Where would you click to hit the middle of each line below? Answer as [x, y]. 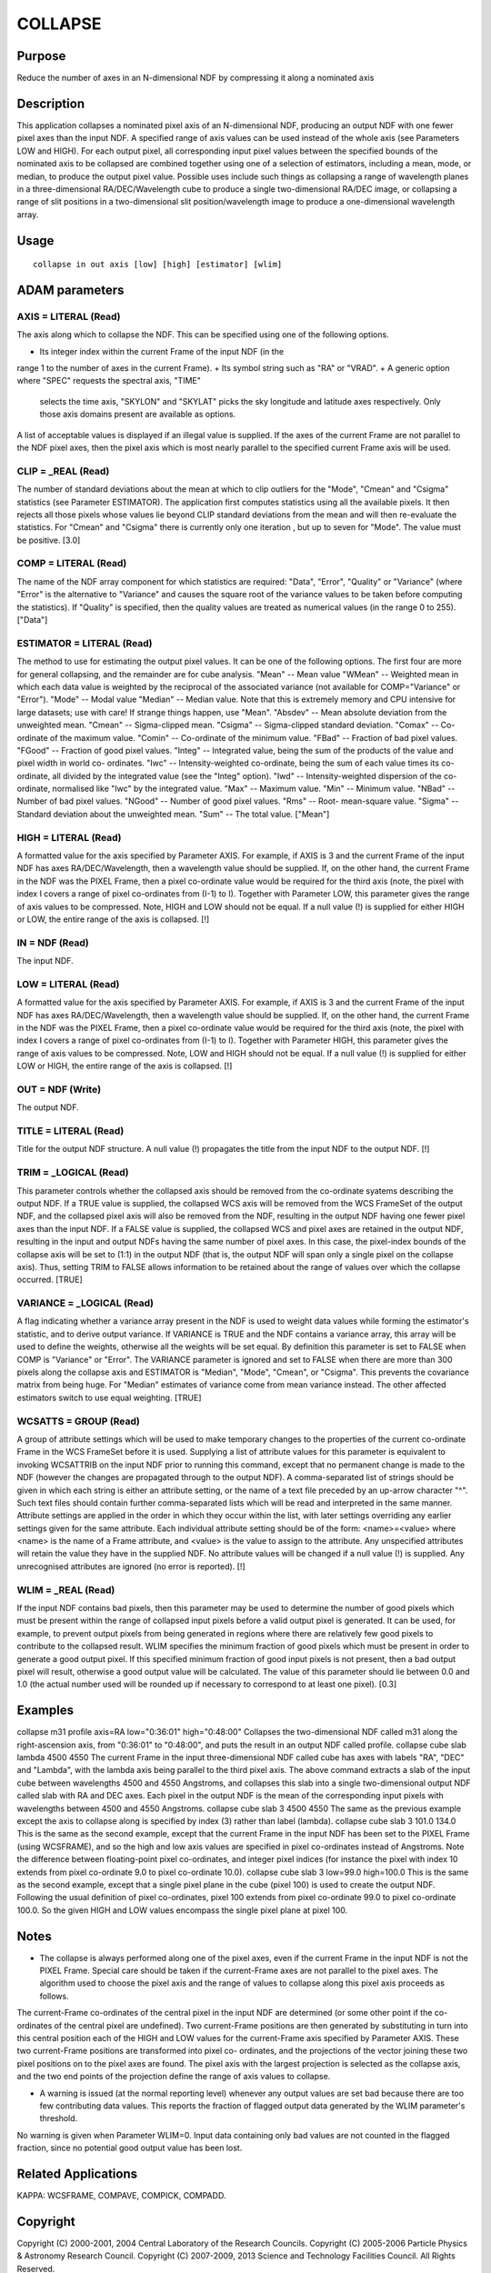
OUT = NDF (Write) [59, 1089]
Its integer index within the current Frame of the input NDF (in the [162, 351]
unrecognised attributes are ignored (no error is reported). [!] [131, 1566]
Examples [45, 1711]
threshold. [59, 2118]
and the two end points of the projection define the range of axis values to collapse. [174, 2077]
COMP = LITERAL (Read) [72, 564]
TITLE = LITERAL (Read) [70, 1131]
